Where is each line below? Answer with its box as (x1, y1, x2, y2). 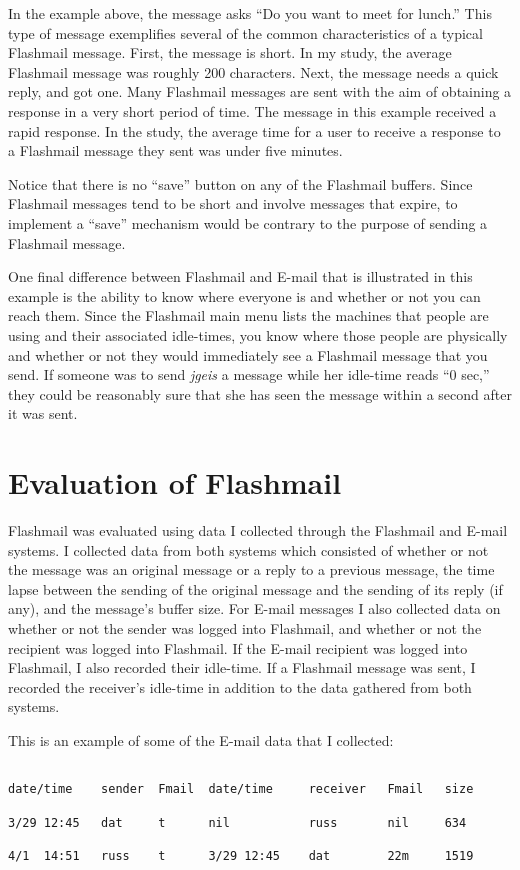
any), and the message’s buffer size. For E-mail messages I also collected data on (8, 598, 501, 619)
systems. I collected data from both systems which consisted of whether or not (8, 539, 489, 560)
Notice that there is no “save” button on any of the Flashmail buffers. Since (8, 173, 473, 194)
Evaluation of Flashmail (8, 462, 342, 503)
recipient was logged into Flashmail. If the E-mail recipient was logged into (8, 637, 468, 658)
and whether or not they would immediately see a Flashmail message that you (8, 344, 488, 365)
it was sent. (8, 403, 78, 424)
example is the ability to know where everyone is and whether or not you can (8, 285, 481, 306)
